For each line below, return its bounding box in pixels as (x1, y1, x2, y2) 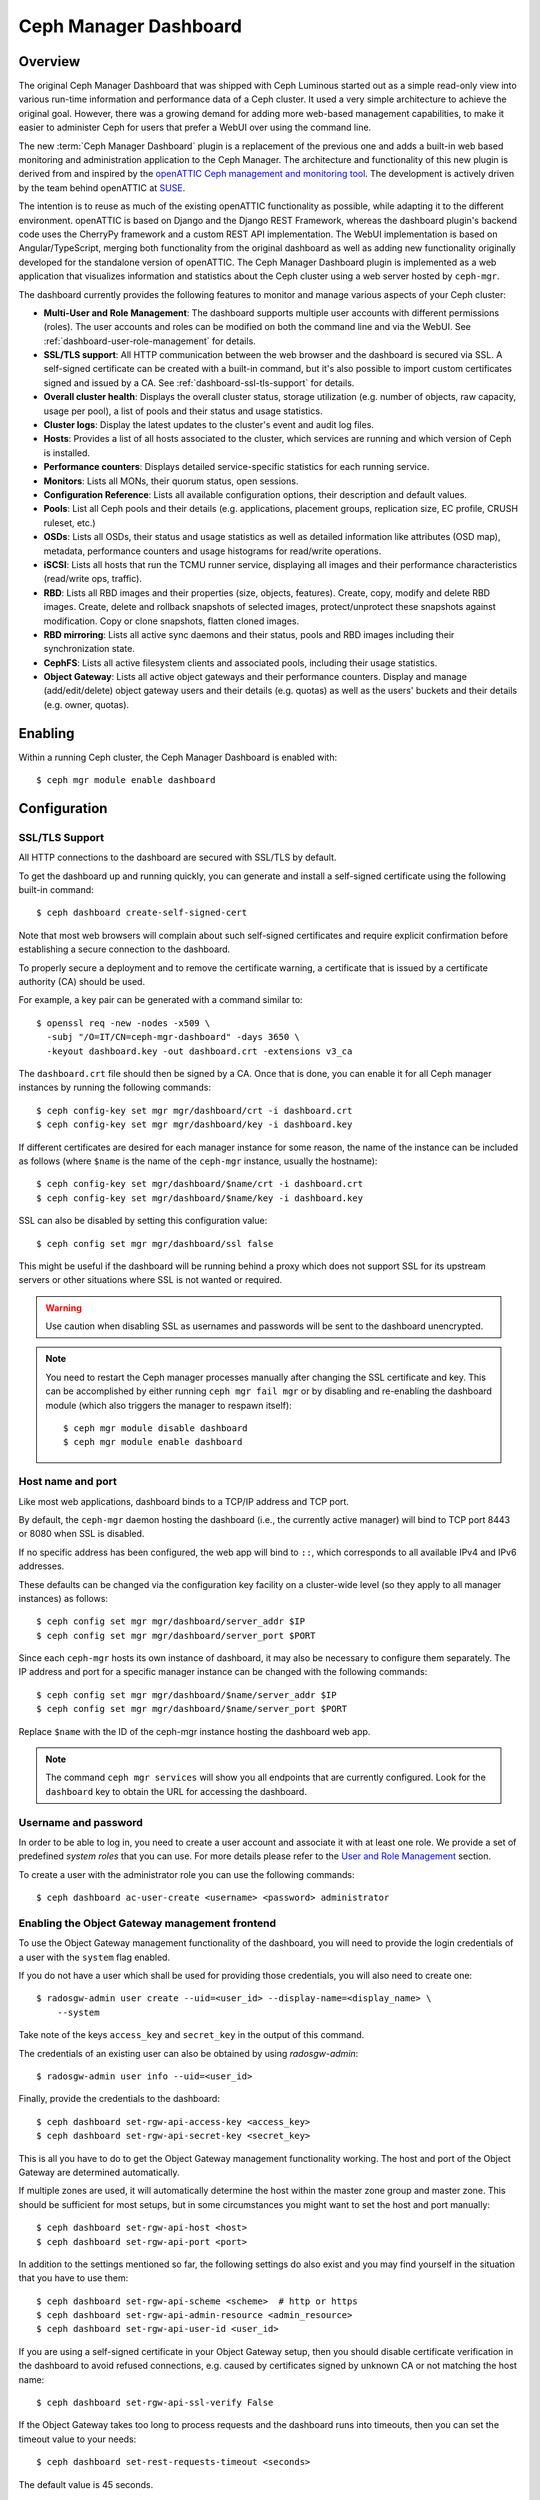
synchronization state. (43, 643, 135, 655)
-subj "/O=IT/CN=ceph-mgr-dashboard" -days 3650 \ (46, 1031, 300, 1043)
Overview (18, 53, 81, 70)
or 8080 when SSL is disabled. (18, 1528, 145, 1540)
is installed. (43, 446, 90, 459)
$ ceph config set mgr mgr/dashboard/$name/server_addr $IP (36, 1689, 337, 1700)
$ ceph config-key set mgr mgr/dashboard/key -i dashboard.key (36, 1119, 353, 1130)
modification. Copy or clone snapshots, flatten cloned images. (43, 615, 300, 627)
